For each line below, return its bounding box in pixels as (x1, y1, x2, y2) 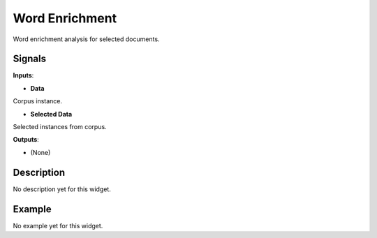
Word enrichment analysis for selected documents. (13, 35, 160, 43)
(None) (30, 148, 51, 156)
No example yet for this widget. (13, 221, 103, 230)
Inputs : (13, 71, 34, 80)
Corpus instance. (13, 97, 63, 105)
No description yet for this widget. (13, 185, 111, 193)
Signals (13, 53, 47, 65)
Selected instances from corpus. (13, 123, 108, 131)
